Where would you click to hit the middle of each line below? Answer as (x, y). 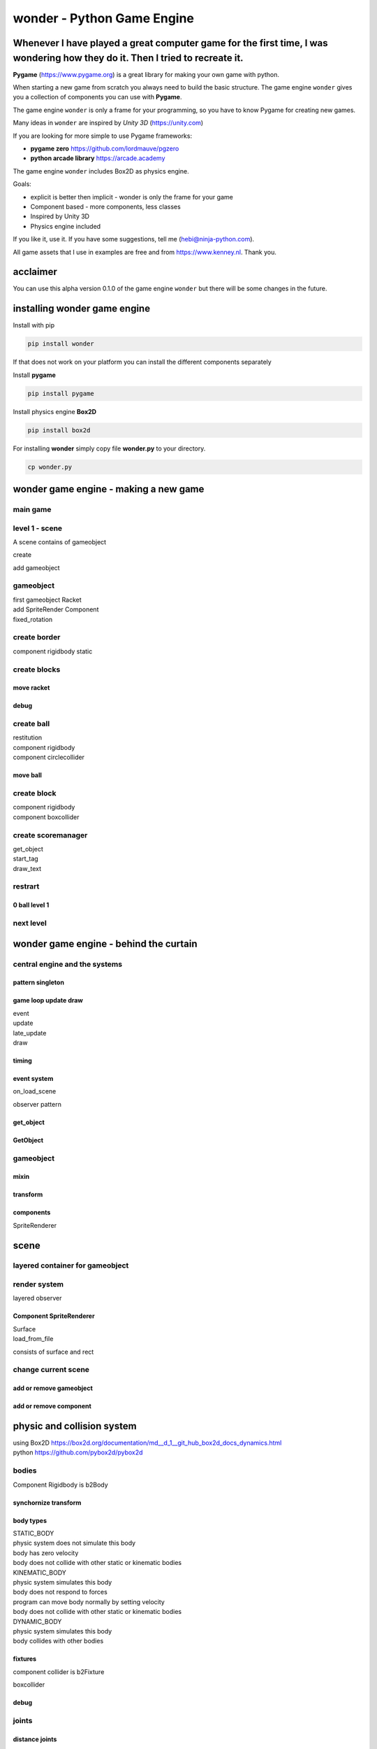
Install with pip (34, 325)
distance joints (35, 1739)
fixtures (25, 1659)
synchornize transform (47, 1502)
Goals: (22, 184)
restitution (28, 737)
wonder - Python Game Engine (104, 18)
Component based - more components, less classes (105, 206)
